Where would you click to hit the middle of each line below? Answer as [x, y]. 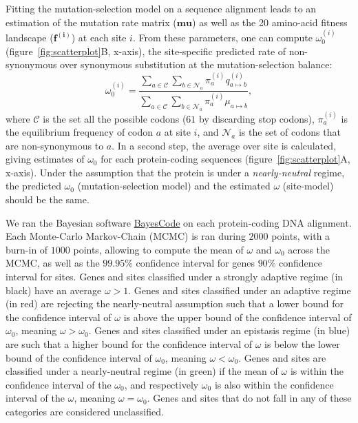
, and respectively [161, 384]
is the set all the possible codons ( [115, 118]
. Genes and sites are [282, 357]
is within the [317, 371]
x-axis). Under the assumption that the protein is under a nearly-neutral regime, [175, 172]
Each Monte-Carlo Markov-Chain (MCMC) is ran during [126, 236]
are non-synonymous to [55, 145]
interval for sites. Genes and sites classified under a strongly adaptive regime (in [175, 277]
